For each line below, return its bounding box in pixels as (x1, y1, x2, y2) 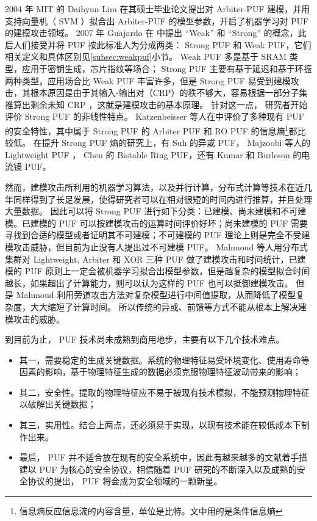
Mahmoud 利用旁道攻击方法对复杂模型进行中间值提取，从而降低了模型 (16, 288, 296, 301)
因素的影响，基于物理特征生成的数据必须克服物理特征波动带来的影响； (19, 365, 301, 378)
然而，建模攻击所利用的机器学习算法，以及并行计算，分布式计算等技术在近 (5, 180, 304, 193)
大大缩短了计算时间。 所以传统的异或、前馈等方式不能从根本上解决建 (30, 300, 307, 313)
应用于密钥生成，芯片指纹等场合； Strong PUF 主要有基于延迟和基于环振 (21, 62, 312, 75)
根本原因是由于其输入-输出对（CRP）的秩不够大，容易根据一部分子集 (30, 86, 308, 99)
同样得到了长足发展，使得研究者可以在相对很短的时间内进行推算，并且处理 (13, 192, 312, 205)
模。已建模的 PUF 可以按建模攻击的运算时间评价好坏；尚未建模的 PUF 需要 (5, 216, 308, 229)
